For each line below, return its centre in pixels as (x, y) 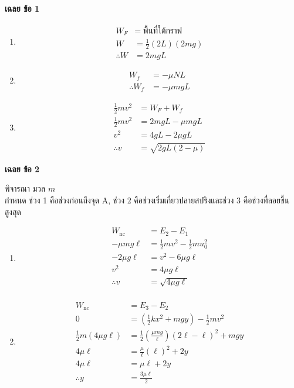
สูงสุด (13, 211)
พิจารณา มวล (25, 188)
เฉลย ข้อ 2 (22, 168)
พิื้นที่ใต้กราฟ (163, 31)
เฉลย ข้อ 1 (22, 8)
